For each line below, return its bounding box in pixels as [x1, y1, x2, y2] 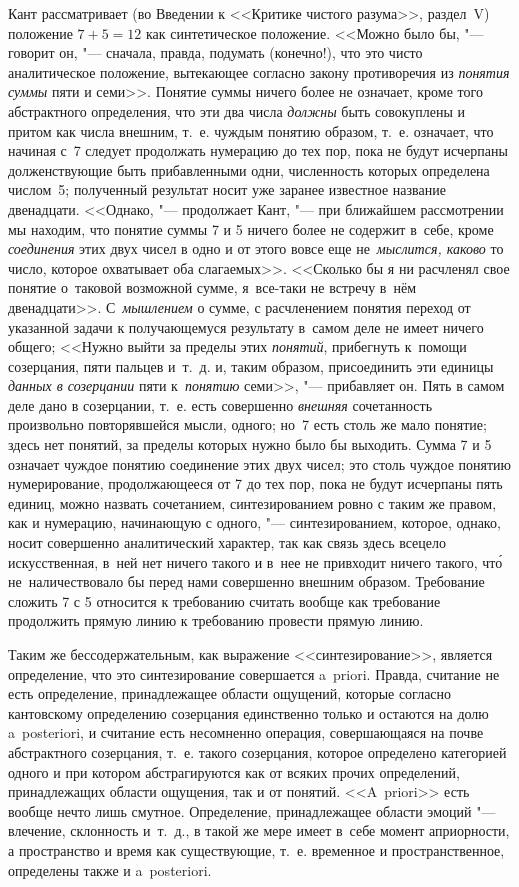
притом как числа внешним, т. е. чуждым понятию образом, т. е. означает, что [8, 120, 494, 141]
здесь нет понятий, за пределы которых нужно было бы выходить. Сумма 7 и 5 [8, 434, 492, 455]
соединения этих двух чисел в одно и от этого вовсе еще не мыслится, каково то [8, 238, 504, 259]
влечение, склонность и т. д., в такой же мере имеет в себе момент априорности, [8, 820, 510, 841]
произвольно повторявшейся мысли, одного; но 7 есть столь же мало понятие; [8, 414, 487, 435]
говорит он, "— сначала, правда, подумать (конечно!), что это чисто [8, 42, 423, 63]
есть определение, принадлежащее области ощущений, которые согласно [8, 683, 452, 704]
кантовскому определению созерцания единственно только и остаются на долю [8, 702, 489, 723]
